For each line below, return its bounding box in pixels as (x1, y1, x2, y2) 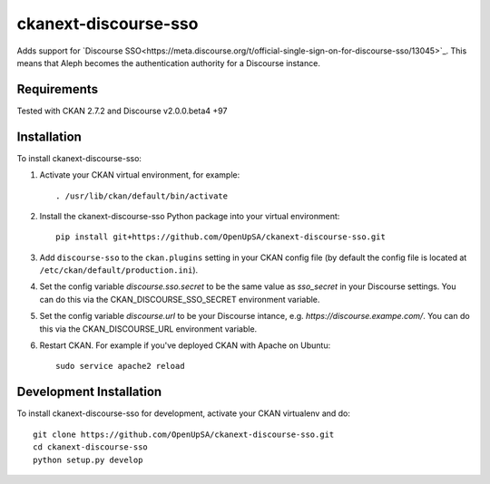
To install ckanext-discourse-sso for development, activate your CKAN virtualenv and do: (16, 408, 351, 419)
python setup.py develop (33, 454, 143, 465)
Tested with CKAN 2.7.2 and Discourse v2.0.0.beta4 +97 (16, 105, 228, 116)
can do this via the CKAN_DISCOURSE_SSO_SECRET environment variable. (39, 294, 320, 305)
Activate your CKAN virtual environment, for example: (39, 169, 240, 180)
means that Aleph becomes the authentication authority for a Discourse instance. (16, 57, 321, 68)
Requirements (16, 82, 99, 97)
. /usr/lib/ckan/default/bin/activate (55, 190, 229, 201)
